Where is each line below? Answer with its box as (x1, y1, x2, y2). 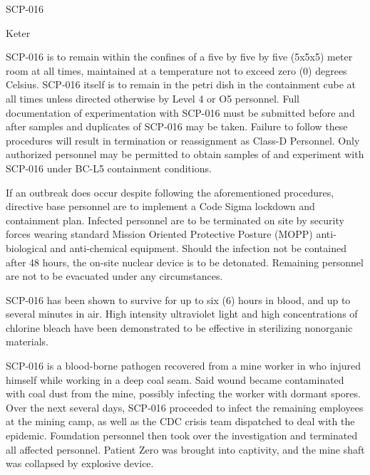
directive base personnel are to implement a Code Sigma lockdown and (6, 199, 315, 214)
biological (6, 240, 47, 255)
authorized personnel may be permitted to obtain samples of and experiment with (6, 147, 364, 162)
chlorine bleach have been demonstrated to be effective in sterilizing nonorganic (6, 320, 353, 335)
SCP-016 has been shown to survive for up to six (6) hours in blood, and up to (6, 292, 351, 307)
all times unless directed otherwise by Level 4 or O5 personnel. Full (6, 90, 299, 105)
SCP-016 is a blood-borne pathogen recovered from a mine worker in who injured (6, 358, 361, 373)
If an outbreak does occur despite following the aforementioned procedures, (6, 184, 334, 199)
